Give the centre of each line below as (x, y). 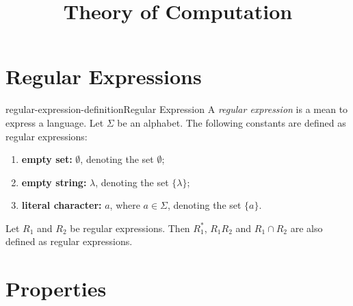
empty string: (54, 182)
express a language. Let (55, 122)
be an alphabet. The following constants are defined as (232, 122)
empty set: (47, 159)
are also (306, 228)
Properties (56, 289)
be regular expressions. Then (130, 228)
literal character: (62, 205)
